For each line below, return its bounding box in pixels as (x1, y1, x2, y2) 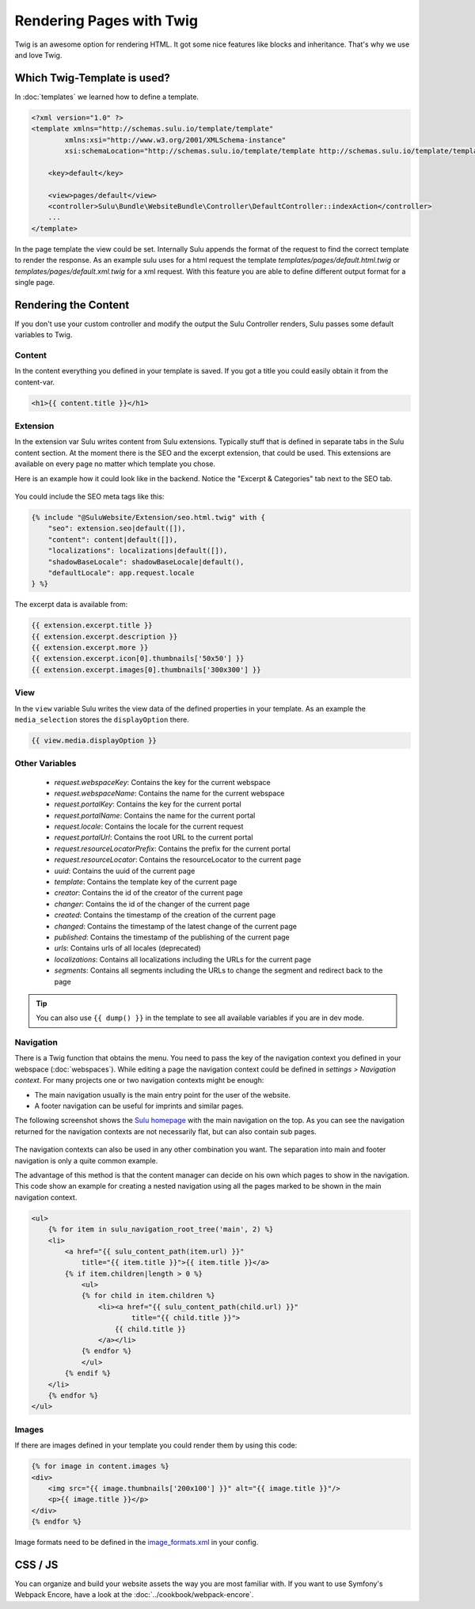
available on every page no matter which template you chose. (14, 459, 215, 469)
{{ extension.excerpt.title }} (31, 621, 154, 630)
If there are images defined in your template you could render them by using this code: (14, 1440, 298, 1450)
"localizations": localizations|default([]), (47, 546, 228, 556)
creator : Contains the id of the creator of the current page (54, 888, 243, 897)
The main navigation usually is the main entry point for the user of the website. (34, 1090, 291, 1099)
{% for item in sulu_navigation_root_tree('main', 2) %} (47, 1225, 274, 1234)
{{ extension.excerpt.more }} (31, 643, 149, 652)
